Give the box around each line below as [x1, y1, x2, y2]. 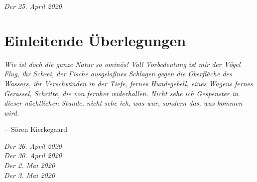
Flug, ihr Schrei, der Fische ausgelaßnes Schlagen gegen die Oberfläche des [4, 68, 232, 79]
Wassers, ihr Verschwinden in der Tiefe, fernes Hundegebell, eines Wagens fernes [4, 78, 253, 88]
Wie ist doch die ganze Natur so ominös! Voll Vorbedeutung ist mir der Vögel [4, 59, 241, 69]
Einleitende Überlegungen [4, 30, 186, 50]
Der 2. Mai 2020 [4, 160, 55, 171]
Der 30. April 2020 [4, 150, 62, 161]
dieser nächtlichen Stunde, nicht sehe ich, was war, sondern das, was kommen [4, 98, 243, 108]
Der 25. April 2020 [4, 1, 62, 11]
